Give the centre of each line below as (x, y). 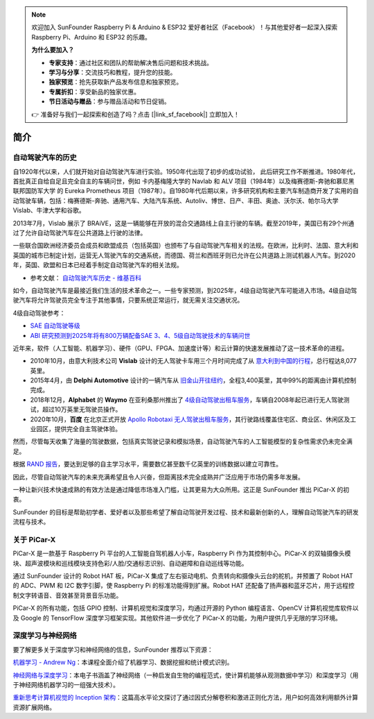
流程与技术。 (31, 522)
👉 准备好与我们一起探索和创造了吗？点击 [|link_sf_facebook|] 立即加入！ (136, 114)
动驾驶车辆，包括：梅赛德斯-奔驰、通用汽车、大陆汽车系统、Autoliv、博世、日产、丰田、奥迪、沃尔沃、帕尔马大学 (176, 201)
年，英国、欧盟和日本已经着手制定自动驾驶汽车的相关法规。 (98, 265)
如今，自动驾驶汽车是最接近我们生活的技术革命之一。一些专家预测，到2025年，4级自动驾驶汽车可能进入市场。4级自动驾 (185, 290)
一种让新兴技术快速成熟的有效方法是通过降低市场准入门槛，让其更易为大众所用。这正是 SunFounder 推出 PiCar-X (174, 490)
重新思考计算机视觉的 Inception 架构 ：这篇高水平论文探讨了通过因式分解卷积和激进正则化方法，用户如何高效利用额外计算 (186, 697)
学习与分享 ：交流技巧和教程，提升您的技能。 (113, 72)
